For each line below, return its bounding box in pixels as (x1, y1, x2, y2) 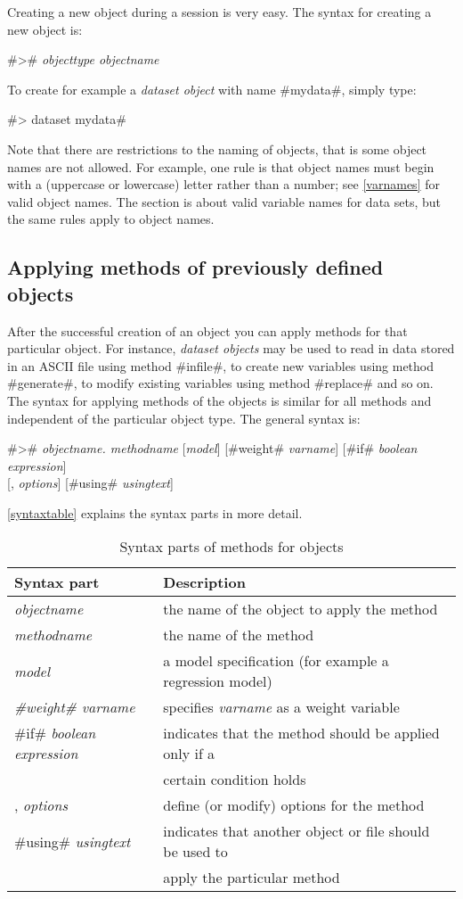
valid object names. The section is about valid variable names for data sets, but (7, 192, 442, 210)
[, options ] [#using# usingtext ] (7, 474, 174, 492)
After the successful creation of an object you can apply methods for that (7, 321, 408, 340)
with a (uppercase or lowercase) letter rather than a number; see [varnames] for (7, 175, 440, 194)
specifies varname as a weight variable (163, 697, 400, 718)
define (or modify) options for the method (163, 795, 425, 816)
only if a (163, 743, 215, 764)
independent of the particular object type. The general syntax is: (7, 408, 361, 427)
